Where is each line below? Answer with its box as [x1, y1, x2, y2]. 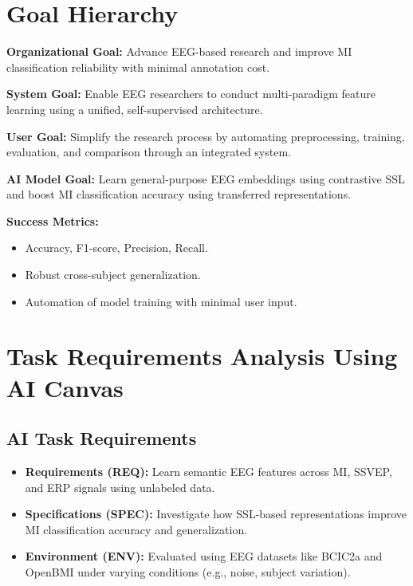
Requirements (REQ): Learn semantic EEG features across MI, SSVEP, [25, 463, 392, 480]
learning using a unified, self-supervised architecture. [6, 100, 263, 117]
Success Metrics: [6, 212, 99, 229]
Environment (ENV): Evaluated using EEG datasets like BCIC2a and [25, 548, 383, 564]
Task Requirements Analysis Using [6, 340, 398, 372]
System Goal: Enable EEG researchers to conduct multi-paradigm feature [6, 85, 376, 102]
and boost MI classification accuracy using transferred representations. [6, 186, 352, 203]
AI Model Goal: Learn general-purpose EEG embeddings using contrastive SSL [6, 170, 405, 187]
